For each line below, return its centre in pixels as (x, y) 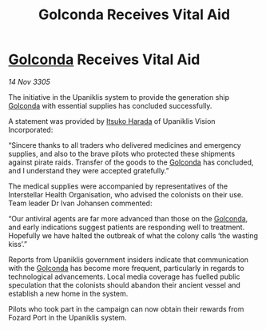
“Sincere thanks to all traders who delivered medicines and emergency (125, 145)
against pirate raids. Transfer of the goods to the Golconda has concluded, (131, 162)
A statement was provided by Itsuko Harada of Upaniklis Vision (112, 121)
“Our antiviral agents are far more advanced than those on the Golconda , (128, 218)
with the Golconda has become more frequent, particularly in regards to (127, 268)
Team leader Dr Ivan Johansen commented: (80, 203)
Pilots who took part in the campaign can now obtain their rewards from (126, 308)
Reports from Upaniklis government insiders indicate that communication (129, 259)
